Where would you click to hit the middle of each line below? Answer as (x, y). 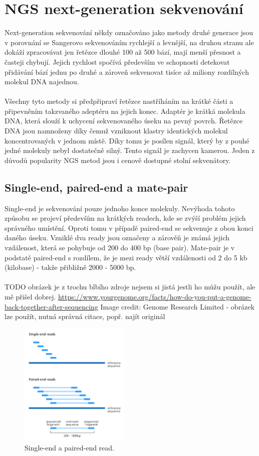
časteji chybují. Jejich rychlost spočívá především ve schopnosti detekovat (117, 61)
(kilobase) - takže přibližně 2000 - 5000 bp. (70, 267)
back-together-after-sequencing (51, 306)
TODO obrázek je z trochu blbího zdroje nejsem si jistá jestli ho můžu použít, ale (130, 287)
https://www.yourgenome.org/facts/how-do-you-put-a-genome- (155, 296)
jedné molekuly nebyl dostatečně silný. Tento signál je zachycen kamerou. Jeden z (130, 150)
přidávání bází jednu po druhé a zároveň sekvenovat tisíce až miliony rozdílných (127, 71)
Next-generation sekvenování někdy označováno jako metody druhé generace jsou (129, 32)
